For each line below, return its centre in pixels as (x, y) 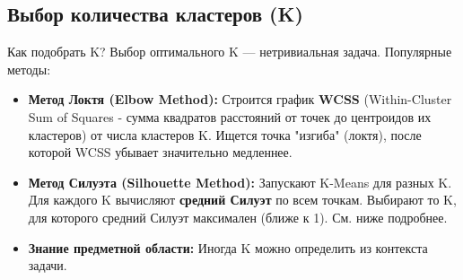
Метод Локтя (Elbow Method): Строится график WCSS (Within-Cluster (240, 99)
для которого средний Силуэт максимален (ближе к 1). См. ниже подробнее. (238, 217)
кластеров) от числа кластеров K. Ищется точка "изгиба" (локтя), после (225, 134)
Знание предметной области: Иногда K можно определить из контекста (228, 247)
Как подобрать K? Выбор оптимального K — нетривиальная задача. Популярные (230, 52)
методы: (29, 69)
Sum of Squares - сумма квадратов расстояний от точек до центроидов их (230, 116)
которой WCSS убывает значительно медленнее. (160, 152)
